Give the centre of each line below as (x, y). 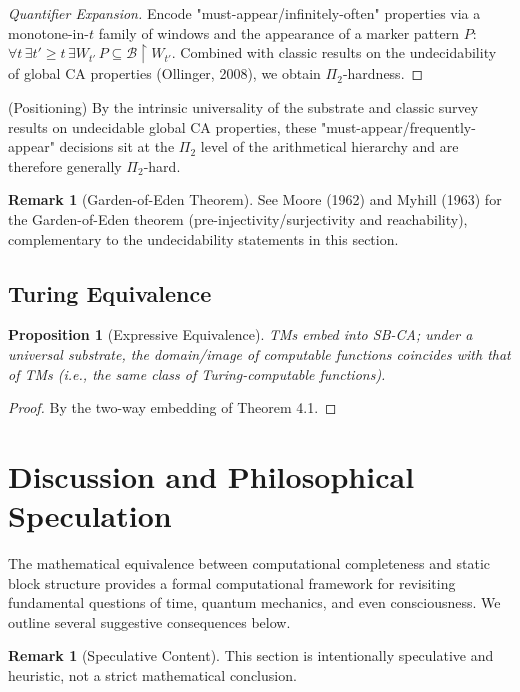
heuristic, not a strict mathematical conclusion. (152, 675)
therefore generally (65, 165)
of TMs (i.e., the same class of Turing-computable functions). (197, 373)
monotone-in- (48, 32)
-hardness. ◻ (383, 73)
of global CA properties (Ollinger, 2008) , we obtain (164, 73)
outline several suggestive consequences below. (149, 621)
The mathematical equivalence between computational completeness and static (249, 563)
